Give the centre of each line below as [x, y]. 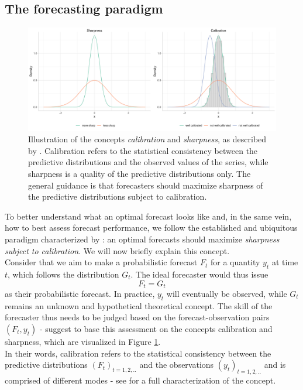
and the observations [177, 365]
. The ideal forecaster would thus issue [199, 274]
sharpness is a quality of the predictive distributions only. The [140, 173]
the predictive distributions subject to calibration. [118, 196]
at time [285, 262]
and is [275, 365]
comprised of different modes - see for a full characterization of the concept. [140, 380]
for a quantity [235, 262]
